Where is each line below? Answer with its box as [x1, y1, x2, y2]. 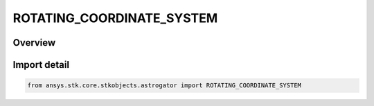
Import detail [12, 59, 69, 71]
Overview [12, 37, 56, 48]
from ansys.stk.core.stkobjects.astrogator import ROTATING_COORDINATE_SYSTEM [27, 82, 301, 89]
